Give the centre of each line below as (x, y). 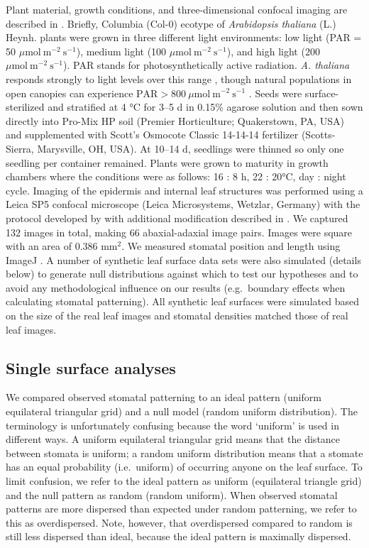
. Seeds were (275, 93)
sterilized (25, 107)
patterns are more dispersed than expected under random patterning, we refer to (181, 509)
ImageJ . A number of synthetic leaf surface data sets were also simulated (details (183, 259)
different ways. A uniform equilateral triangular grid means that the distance (173, 439)
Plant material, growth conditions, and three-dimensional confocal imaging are (177, 9)
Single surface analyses (91, 367)
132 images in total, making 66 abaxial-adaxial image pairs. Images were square (179, 232)
